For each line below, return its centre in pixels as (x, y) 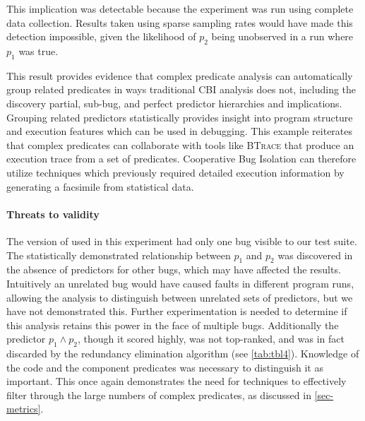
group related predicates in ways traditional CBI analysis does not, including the (181, 89)
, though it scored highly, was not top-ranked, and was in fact (211, 339)
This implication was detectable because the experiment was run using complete (180, 8)
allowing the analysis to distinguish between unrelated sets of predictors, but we (180, 297)
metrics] (24, 409)
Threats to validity (53, 214)
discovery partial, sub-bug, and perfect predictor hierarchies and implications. (174, 103)
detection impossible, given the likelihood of (101, 36)
